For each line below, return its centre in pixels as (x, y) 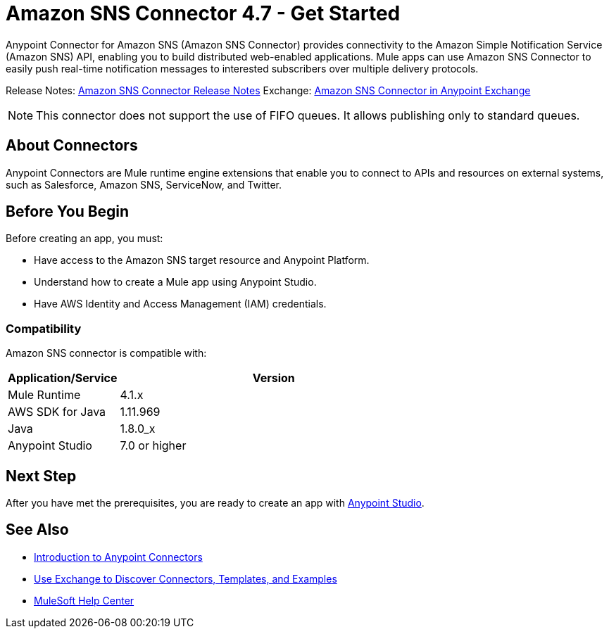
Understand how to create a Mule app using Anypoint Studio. (175, 282)
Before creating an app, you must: (84, 239)
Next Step (41, 476)
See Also (37, 530)
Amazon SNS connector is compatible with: (106, 353)
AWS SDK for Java (57, 412)
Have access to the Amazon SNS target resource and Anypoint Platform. (202, 260)
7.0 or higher (153, 446)
